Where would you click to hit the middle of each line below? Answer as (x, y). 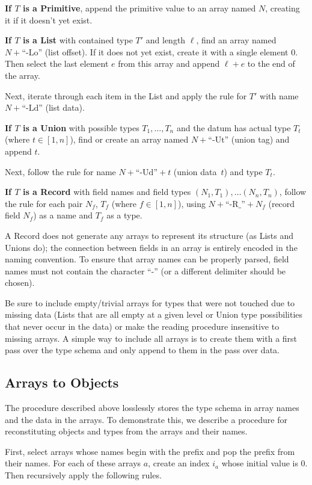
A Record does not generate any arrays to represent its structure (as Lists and (149, 235)
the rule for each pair (44, 203)
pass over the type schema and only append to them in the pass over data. (142, 350)
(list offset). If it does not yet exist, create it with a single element (167, 51)
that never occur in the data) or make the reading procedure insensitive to (142, 326)
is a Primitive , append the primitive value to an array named (139, 8)
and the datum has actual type (234, 127)
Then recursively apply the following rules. (83, 475)
